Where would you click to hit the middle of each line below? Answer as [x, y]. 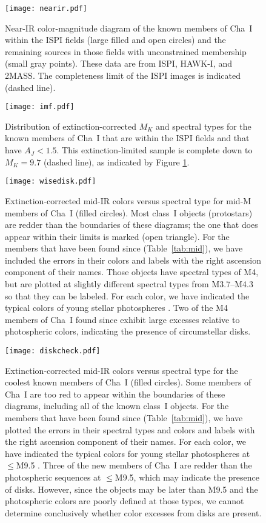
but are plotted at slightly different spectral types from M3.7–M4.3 [129, 284]
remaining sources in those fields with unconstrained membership [126, 51]
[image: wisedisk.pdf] [51, 182]
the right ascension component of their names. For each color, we [125, 441]
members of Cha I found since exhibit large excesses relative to [122, 319]
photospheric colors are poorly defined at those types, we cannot [125, 501]
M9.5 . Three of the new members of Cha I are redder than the [134, 465]
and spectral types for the [204, 126]
